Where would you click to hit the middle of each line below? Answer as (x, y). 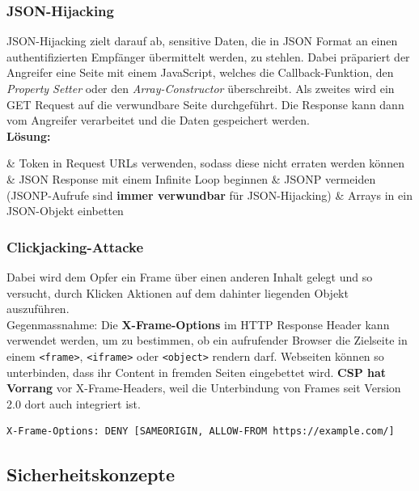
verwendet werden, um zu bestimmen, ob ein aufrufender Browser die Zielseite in (207, 340)
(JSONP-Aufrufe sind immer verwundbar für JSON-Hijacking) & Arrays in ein (209, 195)
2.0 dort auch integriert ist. (74, 403)
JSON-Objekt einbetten (65, 211)
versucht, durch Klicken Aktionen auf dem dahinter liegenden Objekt (178, 292)
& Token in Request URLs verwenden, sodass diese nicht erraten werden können (205, 163)
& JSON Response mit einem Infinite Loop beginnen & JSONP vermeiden (191, 178)
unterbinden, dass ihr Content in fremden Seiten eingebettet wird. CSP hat (197, 372)
